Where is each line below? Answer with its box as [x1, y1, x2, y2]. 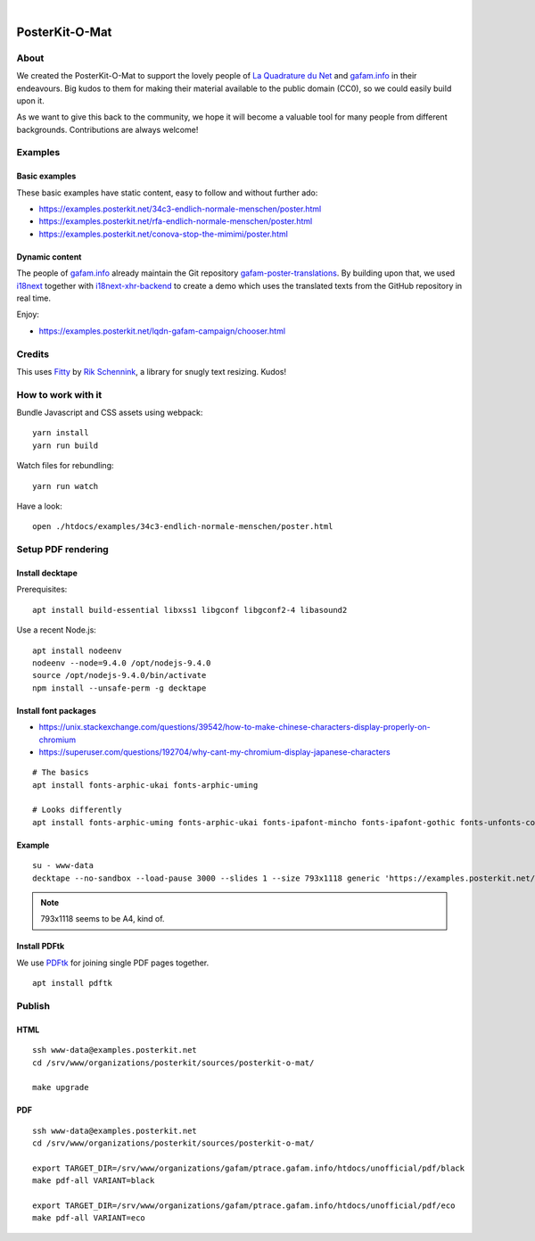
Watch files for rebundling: [16, 460, 114, 471]
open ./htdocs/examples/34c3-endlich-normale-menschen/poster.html [32, 522, 333, 532]
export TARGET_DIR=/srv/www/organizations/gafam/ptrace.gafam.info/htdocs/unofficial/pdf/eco [32, 1201, 456, 1211]
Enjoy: [16, 309, 40, 320]
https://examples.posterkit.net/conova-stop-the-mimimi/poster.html [38, 228, 289, 239]
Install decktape [16, 567, 78, 578]
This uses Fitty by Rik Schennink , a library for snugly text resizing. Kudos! [16, 366, 287, 376]
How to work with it [16, 388, 103, 401]
